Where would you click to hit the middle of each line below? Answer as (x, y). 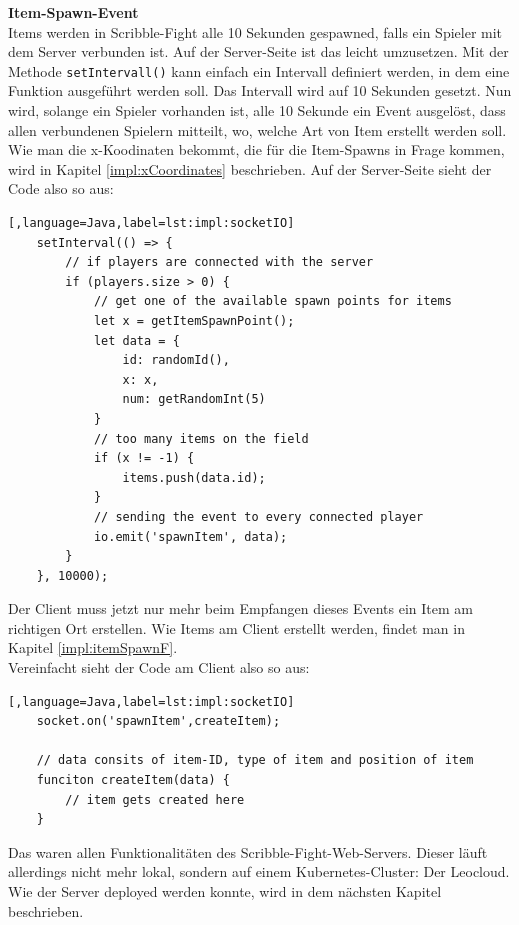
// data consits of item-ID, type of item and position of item (255, 760)
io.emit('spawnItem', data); (190, 536)
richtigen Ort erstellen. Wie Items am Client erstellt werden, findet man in (236, 627)
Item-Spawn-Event (73, 12)
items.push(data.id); (194, 477)
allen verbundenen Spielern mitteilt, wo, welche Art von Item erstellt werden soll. (257, 129)
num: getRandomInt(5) (194, 399)
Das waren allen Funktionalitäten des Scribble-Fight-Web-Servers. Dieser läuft (248, 851)
